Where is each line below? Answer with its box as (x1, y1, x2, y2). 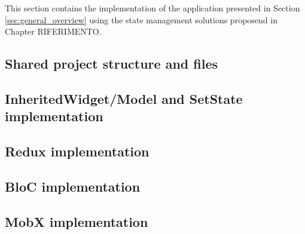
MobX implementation (5, 212, 148, 230)
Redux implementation (5, 142, 150, 161)
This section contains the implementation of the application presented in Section (5, 2, 300, 14)
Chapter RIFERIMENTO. (5, 25, 102, 38)
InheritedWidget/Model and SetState (5, 89, 243, 107)
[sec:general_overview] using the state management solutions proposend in (5, 13, 277, 26)
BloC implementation (5, 177, 141, 195)
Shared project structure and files (5, 54, 218, 73)
